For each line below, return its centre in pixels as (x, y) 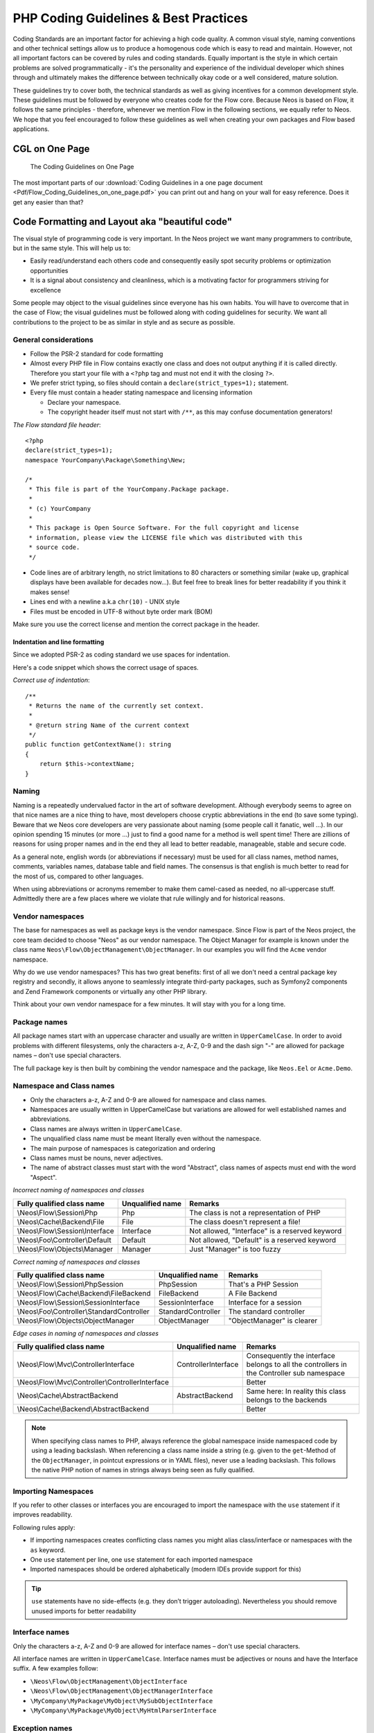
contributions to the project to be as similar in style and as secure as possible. (124, 322)
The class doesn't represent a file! (245, 1221)
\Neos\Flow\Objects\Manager (65, 1249)
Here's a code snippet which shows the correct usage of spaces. (106, 667)
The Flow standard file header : (57, 425)
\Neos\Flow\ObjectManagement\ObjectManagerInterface (122, 1691)
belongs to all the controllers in (297, 1364)
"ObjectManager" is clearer (273, 1321)
